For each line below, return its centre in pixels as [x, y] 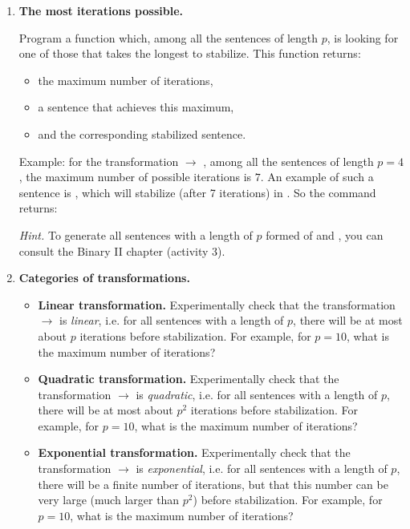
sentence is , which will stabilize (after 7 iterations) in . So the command [197, 192]
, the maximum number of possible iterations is [135, 177]
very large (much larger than [109, 500]
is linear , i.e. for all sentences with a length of [171, 320]
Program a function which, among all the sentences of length [168, 37]
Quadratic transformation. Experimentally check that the [189, 379]
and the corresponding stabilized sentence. [142, 133]
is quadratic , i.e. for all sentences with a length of [257, 394]
